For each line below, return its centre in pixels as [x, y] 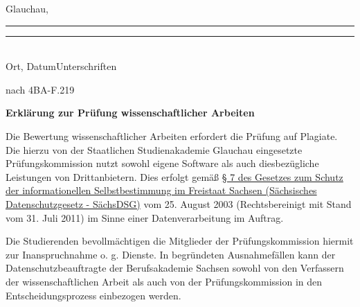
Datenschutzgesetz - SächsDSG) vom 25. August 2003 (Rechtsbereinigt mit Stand [179, 203]
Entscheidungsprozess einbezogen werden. [93, 295]
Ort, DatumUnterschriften [61, 66]
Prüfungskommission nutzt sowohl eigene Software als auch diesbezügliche [162, 163]
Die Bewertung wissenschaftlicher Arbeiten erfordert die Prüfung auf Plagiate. [172, 135]
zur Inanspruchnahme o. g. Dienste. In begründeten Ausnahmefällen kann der [171, 254]
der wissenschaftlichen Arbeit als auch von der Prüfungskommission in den [164, 281]
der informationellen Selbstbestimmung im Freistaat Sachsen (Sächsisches [161, 190]
